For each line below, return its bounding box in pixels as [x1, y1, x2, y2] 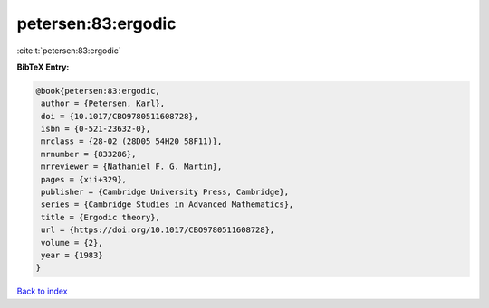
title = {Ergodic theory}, [41, 212, 160, 222]
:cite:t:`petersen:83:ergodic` [16, 45, 121, 56]
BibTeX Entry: [16, 61, 70, 72]
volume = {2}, [41, 238, 103, 247]
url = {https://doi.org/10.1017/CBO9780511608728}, [41, 225, 275, 235]
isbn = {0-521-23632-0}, [41, 124, 151, 135]
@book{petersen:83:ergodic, [35, 86, 160, 96]
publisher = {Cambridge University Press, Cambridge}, [41, 187, 290, 198]
